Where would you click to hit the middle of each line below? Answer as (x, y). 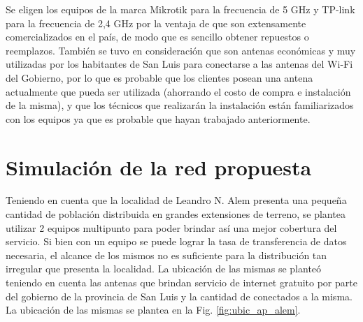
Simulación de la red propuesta (159, 167)
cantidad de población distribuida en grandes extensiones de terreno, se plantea (176, 214)
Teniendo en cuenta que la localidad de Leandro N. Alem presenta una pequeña (176, 200)
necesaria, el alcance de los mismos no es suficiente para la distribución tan (166, 255)
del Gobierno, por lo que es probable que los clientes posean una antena (159, 77)
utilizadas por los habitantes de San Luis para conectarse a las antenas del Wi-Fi (179, 64)
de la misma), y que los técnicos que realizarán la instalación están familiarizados (180, 105)
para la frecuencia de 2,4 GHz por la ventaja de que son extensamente (156, 23)
